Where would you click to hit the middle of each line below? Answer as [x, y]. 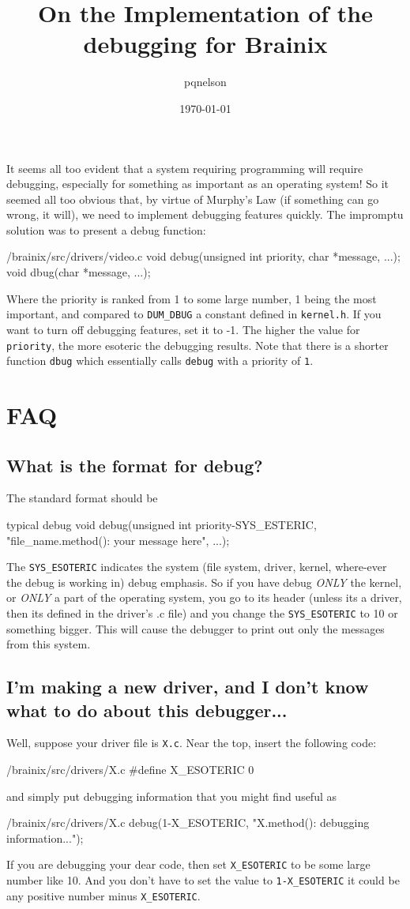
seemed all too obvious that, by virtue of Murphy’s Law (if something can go [193, 199]
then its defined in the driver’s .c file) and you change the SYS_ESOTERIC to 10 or [202, 613]
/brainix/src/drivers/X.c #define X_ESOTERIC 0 [130, 770]
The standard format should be [82, 498]
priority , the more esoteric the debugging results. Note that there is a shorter [197, 345]
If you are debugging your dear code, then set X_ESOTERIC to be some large [188, 864]
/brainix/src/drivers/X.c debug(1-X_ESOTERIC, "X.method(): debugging [188, 823]
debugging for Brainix [205, 44]
